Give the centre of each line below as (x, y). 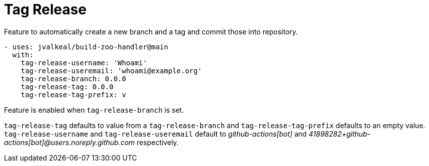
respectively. (158, 142)
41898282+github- (340, 134)
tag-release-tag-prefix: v (73, 94)
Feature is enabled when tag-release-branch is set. (94, 110)
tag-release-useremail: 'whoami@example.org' (111, 71)
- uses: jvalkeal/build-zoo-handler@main (86, 47)
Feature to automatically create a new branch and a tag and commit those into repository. (151, 31)
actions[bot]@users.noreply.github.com (69, 142)
